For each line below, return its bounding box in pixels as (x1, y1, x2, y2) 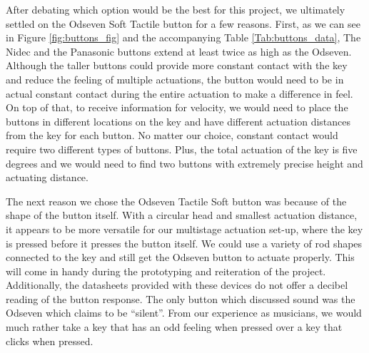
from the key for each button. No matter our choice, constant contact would (6, 128, 338, 143)
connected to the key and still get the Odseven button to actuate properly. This (6, 250, 355, 265)
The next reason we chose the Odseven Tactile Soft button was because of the (6, 193, 347, 208)
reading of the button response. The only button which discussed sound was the (6, 291, 355, 306)
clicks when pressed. (6, 333, 93, 348)
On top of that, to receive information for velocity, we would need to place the (6, 100, 348, 115)
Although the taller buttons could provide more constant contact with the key (6, 58, 348, 73)
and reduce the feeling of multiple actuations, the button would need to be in (6, 71, 344, 86)
